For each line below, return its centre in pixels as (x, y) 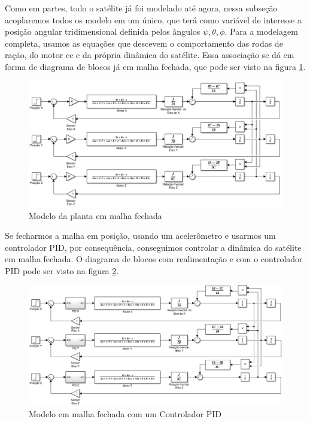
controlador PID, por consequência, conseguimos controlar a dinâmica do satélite (153, 247)
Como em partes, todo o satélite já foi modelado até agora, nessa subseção (141, 8)
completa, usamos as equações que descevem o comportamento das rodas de (144, 43)
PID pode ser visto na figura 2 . (62, 270)
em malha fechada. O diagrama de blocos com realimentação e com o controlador (154, 259)
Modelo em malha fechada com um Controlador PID (125, 413)
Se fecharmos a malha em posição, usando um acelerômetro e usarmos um (140, 236)
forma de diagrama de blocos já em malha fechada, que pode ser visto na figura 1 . (155, 66)
